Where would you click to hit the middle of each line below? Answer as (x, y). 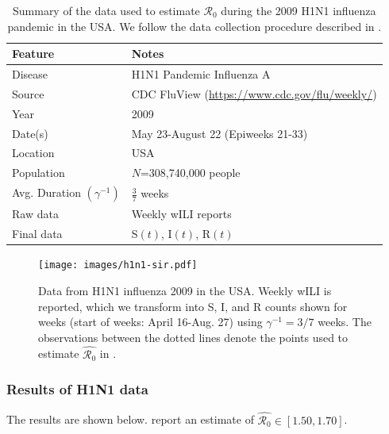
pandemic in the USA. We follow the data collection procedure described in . (194, 26)
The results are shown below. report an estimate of (130, 419)
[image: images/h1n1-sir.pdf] (118, 265)
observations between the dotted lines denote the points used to (193, 337)
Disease (30, 74)
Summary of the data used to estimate (106, 10)
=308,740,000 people (190, 173)
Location (33, 153)
